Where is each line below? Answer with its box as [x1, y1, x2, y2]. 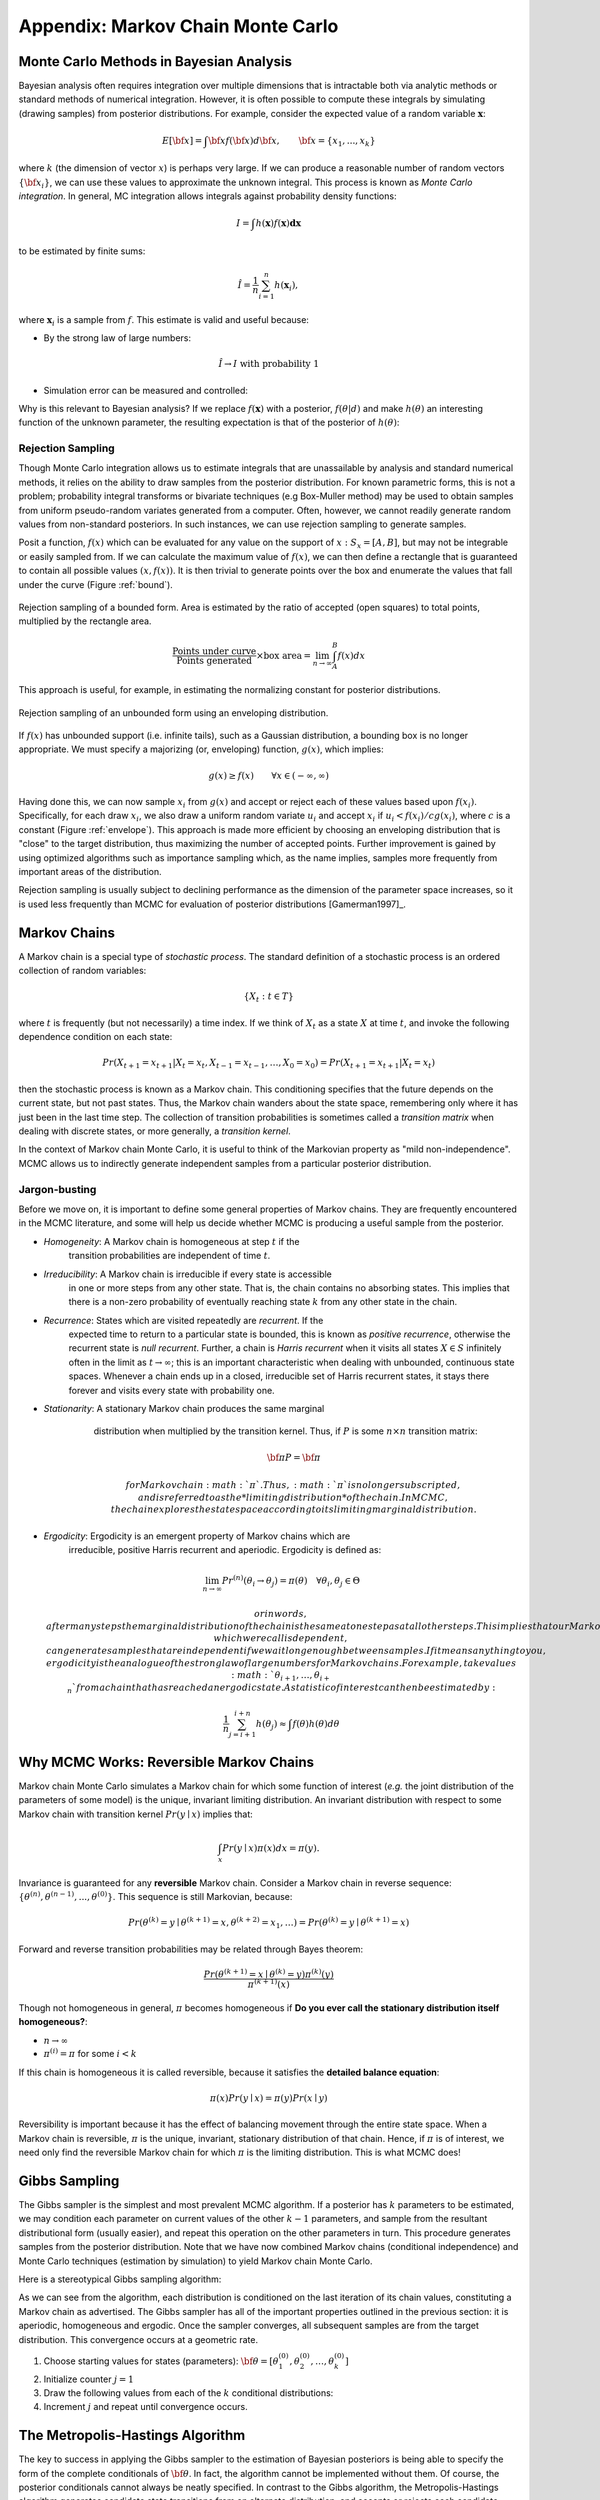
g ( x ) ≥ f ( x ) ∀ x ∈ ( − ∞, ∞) [208, 770, 330, 781]
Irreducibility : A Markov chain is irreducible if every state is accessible [43, 1268, 332, 1280]
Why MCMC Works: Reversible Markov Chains [18, 1753, 315, 1770]
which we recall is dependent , [213, 1633, 348, 1644]
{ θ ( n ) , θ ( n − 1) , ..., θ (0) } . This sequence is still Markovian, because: [18, 1890, 293, 1903]
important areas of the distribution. [18, 865, 162, 877]
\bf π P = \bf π [266, 1451, 321, 1463]
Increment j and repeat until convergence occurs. [43, 2401, 249, 2413]
